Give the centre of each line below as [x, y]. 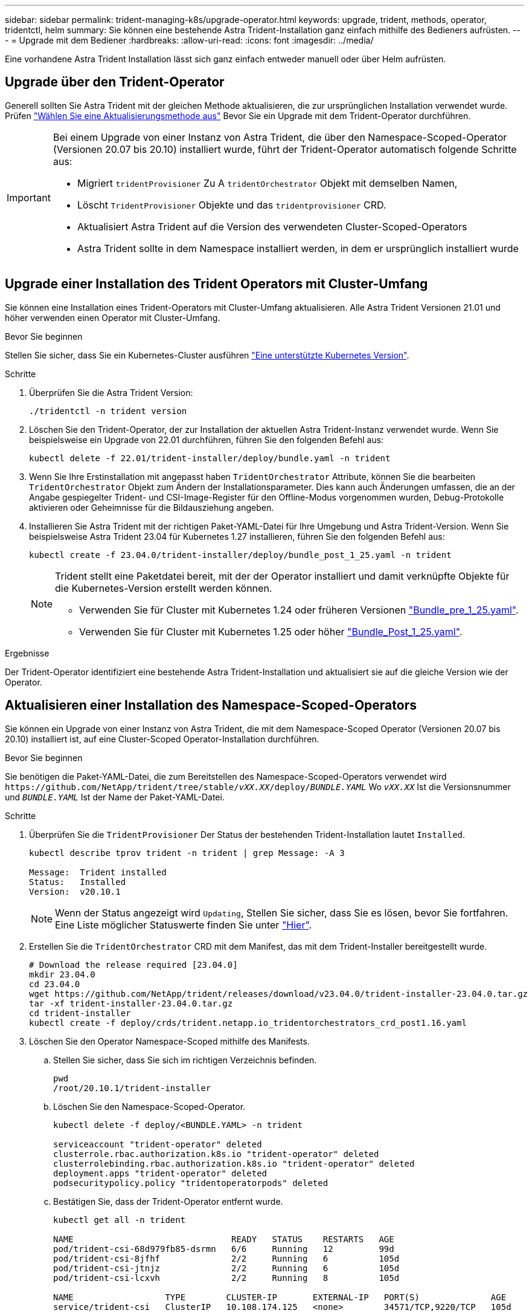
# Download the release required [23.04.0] [133, 964]
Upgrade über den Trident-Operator [115, 82]
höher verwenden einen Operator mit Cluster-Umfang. [113, 317]
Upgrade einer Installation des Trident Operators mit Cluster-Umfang [216, 284]
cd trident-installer [80, 1013]
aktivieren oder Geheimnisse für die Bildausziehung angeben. [152, 507]
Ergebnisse [27, 653]
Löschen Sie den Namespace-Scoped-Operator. [149, 1106]
